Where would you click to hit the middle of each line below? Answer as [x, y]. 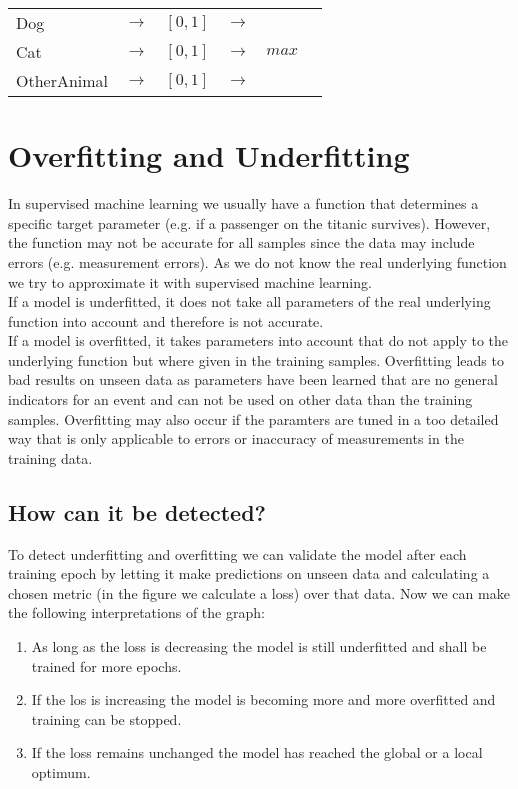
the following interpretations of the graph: [136, 612]
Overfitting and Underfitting [209, 155]
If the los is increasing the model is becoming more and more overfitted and [263, 699]
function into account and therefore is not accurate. [166, 320]
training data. [50, 457]
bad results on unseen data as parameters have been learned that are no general [253, 379]
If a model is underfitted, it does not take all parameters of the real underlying [249, 301]
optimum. [61, 771]
